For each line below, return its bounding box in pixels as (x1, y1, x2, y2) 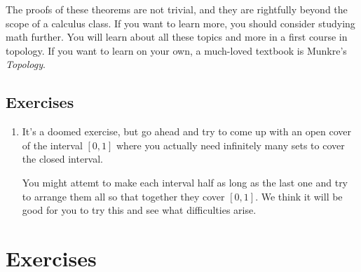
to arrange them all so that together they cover (22, 189, 225, 203)
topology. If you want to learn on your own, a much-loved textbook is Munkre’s (6, 43, 347, 57)
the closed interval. (22, 151, 104, 166)
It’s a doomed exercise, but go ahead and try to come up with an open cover (22, 124, 352, 139)
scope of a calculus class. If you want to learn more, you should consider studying (6, 15, 355, 30)
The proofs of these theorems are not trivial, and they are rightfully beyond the (6, 2, 348, 16)
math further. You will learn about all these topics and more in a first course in (6, 29, 348, 44)
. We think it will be (255, 189, 343, 203)
